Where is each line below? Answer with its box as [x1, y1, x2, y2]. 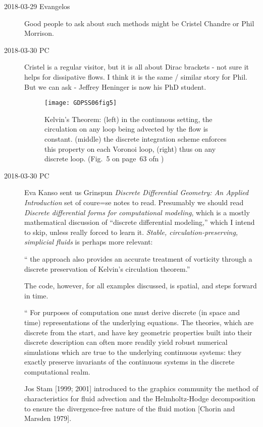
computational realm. [24, 366, 90, 377]
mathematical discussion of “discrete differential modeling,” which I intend [24, 217, 255, 227]
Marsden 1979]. [24, 413, 72, 423]
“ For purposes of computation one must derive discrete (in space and [24, 307, 240, 318]
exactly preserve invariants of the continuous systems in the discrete [24, 356, 235, 367]
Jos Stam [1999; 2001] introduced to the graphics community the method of [24, 383, 258, 394]
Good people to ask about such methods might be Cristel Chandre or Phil [24, 18, 254, 28]
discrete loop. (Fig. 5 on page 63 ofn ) [44, 153, 164, 164]
